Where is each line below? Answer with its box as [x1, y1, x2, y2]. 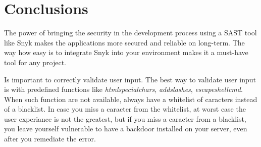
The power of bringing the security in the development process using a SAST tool [4, 27, 257, 38]
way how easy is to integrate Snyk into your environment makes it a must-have [4, 47, 248, 58]
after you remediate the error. [4, 133, 96, 144]
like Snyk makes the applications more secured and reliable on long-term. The [4, 37, 245, 47]
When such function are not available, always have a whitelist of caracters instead [4, 93, 257, 104]
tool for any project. [4, 57, 66, 67]
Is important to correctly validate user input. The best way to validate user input [4, 74, 256, 84]
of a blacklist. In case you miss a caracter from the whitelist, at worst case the [4, 104, 246, 114]
